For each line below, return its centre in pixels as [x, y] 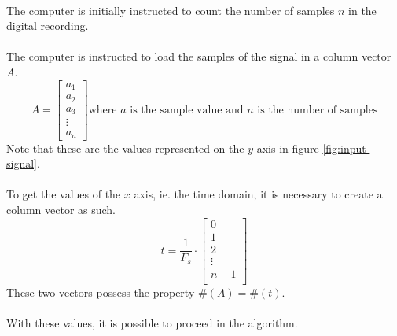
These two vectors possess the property [101, 292]
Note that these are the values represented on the [125, 148]
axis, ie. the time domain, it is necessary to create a [258, 194]
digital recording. [48, 26]
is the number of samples [318, 110]
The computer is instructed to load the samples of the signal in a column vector [199, 56]
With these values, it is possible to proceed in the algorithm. [152, 322]
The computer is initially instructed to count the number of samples [171, 10]
